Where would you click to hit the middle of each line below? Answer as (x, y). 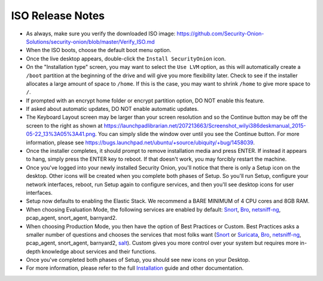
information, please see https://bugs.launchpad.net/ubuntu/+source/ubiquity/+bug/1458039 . (141, 142)
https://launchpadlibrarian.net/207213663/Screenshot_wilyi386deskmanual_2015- (205, 125)
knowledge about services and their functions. (99, 251)
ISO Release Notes (58, 16)
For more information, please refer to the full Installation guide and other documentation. (135, 268)
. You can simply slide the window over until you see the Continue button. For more (197, 134)
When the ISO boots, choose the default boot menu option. (99, 50)
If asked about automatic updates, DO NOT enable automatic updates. (112, 109)
